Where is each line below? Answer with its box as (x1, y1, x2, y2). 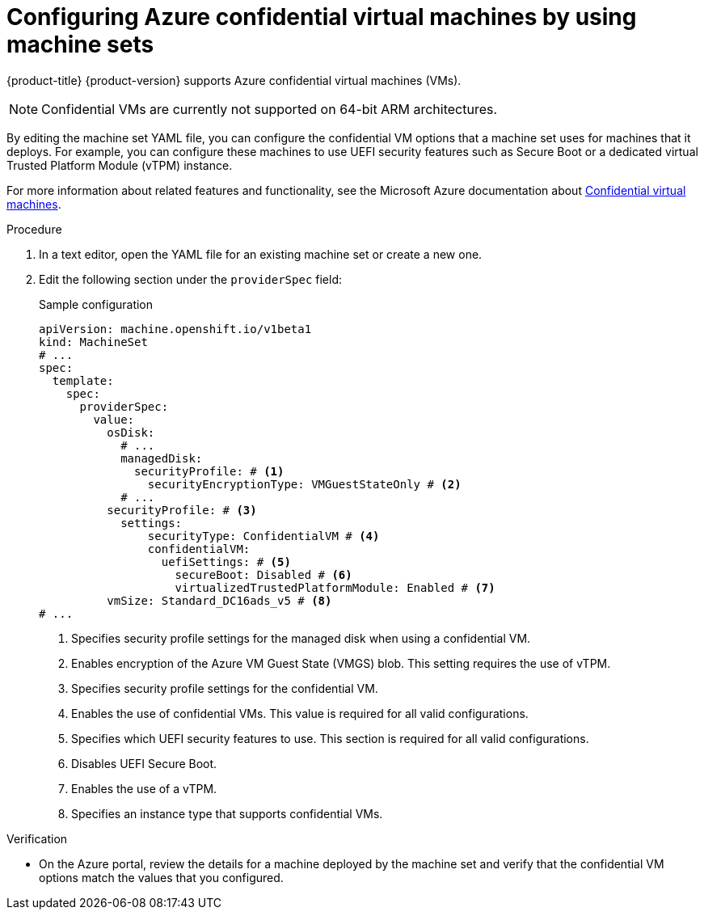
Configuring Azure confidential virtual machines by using (6, 3, 637, 31)
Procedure (6, 222, 62, 236)
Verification (6, 831, 68, 846)
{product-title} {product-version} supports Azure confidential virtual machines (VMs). (6, 73, 462, 87)
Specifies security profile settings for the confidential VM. (71, 681, 378, 695)
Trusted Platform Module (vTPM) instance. (6, 158, 233, 172)
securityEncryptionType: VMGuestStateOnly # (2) (147, 477, 462, 491)
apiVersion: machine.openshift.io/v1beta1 (39, 322, 312, 336)
